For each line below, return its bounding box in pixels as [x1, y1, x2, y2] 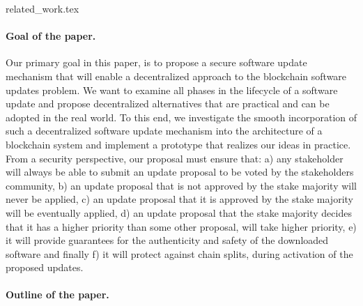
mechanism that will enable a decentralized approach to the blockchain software [6, 68, 347, 83]
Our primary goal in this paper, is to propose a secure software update [6, 55, 307, 70]
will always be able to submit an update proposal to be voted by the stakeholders [6, 165, 354, 179]
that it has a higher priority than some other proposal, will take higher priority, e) [6, 219, 357, 234]
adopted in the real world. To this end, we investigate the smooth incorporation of [6, 109, 357, 124]
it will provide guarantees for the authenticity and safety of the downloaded [6, 233, 329, 247]
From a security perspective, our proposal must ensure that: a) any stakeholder [6, 151, 343, 165]
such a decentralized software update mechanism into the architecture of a [6, 123, 323, 138]
